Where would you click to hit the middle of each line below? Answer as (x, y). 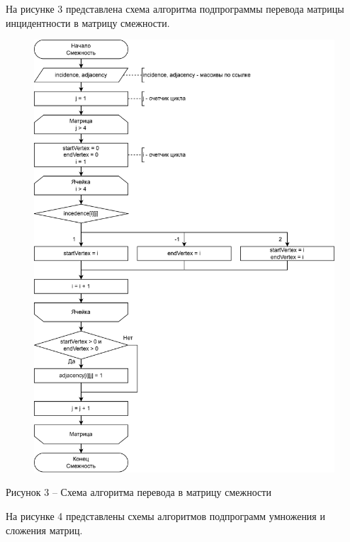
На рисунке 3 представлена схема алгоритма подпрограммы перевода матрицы (175, 9)
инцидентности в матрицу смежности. (88, 22)
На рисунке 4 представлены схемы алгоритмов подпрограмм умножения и (165, 516)
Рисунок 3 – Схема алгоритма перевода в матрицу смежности (139, 492)
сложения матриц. (44, 530)
